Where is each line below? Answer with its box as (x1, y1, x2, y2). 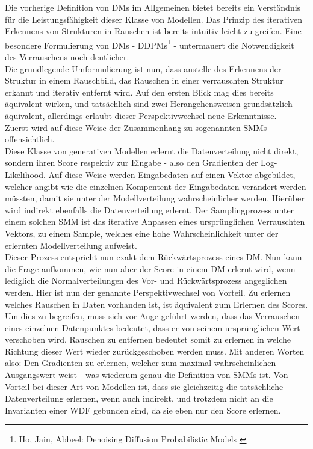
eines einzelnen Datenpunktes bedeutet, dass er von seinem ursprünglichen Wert (5, 321, 300, 334)
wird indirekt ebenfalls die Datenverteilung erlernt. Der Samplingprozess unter (5, 203, 294, 216)
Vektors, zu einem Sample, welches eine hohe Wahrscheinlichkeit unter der (5, 227, 279, 239)
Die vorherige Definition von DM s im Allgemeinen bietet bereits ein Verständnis (5, 1, 301, 13)
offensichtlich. (5, 133, 55, 145)
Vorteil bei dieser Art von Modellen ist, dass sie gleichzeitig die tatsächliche (5, 380, 284, 392)
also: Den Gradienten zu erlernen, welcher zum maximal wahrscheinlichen (5, 356, 276, 369)
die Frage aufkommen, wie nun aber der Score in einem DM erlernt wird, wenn (5, 262, 296, 275)
